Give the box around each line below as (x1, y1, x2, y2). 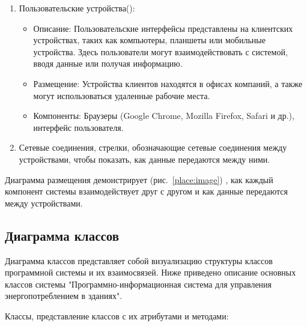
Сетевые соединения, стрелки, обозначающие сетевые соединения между (19, 141, 287, 154)
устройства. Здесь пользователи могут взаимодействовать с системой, (33, 45, 288, 58)
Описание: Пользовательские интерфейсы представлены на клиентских (33, 22, 293, 34)
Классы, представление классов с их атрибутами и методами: (5, 309, 229, 322)
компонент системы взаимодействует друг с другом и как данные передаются (5, 185, 288, 198)
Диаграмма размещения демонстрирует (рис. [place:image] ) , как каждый (5, 173, 273, 186)
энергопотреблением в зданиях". (5, 289, 123, 302)
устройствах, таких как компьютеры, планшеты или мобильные (33, 34, 266, 46)
